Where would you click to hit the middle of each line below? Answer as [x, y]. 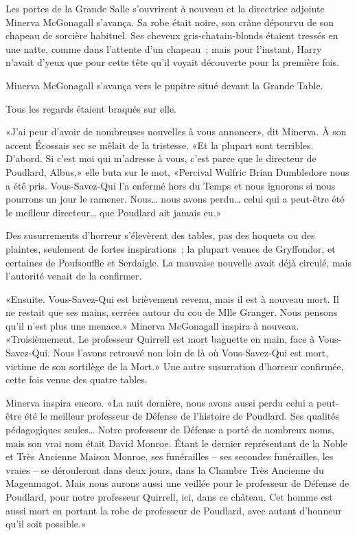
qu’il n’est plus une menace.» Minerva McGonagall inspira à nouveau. [152, 325]
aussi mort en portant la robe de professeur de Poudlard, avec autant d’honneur [174, 510]
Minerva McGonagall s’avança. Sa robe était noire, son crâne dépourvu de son [170, 22]
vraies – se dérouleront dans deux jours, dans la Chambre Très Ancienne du [165, 469]
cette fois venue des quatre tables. [77, 379]
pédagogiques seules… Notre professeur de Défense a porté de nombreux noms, [170, 430]
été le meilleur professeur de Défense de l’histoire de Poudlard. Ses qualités [182, 416]
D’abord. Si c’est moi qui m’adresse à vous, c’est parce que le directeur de [161, 158]
